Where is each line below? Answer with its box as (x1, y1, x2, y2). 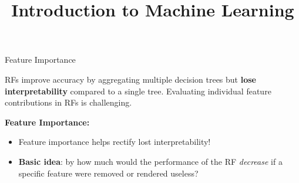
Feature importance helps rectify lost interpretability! (18, 135, 211, 148)
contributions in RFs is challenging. (5, 96, 132, 109)
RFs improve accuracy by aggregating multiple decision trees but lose (5, 73, 256, 85)
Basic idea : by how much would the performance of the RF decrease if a (18, 155, 283, 167)
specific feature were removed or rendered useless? (18, 167, 199, 179)
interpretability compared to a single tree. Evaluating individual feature (5, 84, 271, 97)
